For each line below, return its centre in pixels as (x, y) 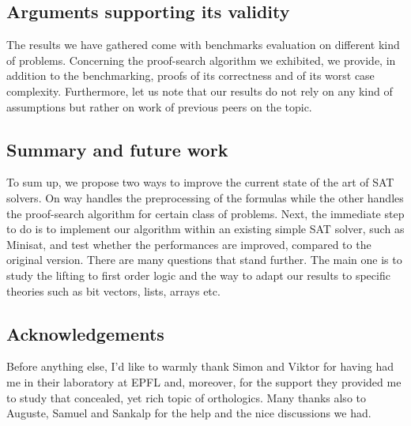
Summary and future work (117, 149)
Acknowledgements (85, 333)
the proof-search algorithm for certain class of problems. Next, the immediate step (205, 213)
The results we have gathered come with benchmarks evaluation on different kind (203, 45)
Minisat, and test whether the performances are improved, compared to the (189, 244)
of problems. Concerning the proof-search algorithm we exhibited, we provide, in (201, 60)
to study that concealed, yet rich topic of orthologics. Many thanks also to (186, 397)
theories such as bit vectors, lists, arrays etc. (113, 290)
